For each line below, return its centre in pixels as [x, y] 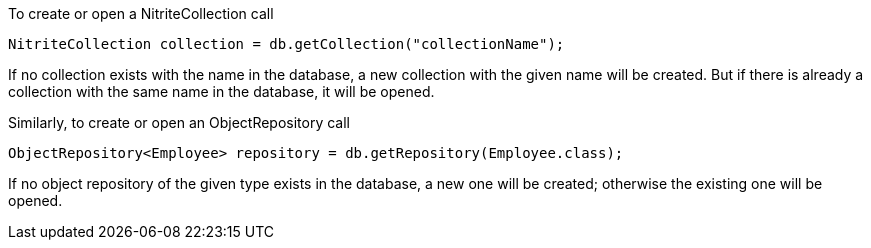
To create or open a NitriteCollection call [141, 13]
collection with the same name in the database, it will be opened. [221, 91]
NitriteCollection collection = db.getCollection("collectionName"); [286, 44]
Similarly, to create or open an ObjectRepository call [179, 122]
